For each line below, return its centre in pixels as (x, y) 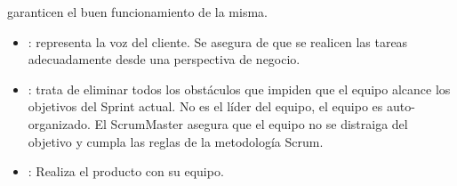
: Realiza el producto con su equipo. (126, 171)
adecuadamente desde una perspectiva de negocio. (164, 59)
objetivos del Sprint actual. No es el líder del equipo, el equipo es (205, 106)
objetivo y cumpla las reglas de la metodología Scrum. (176, 141)
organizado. (59, 123)
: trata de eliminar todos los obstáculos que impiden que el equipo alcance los (239, 89)
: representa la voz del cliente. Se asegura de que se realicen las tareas (218, 41)
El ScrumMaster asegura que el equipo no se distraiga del (251, 123)
